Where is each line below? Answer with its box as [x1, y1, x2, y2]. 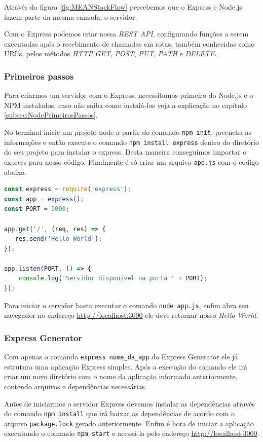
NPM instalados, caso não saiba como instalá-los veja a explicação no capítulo [4, 99, 247, 110]
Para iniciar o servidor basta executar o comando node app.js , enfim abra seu [4, 300, 249, 310]
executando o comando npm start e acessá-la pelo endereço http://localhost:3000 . [4, 428, 259, 438]
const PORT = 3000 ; [4, 205, 69, 213]
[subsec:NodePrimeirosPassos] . [4, 109, 98, 120]
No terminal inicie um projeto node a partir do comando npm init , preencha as [4, 126, 252, 137]
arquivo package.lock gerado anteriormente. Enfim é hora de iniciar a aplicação [4, 418, 254, 428]
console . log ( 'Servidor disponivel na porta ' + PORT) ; [18, 275, 207, 282]
